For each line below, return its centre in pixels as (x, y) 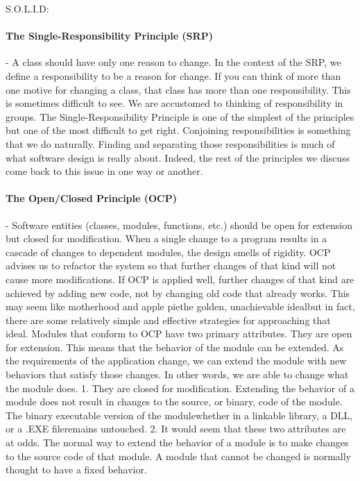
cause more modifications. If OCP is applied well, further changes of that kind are (180, 279)
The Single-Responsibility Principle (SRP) (109, 36)
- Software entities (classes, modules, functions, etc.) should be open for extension (179, 225)
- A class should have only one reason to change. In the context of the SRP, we (173, 62)
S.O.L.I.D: (27, 8)
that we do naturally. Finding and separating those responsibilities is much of (170, 143)
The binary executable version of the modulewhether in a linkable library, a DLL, (179, 415)
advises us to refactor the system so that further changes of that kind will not (171, 265)
